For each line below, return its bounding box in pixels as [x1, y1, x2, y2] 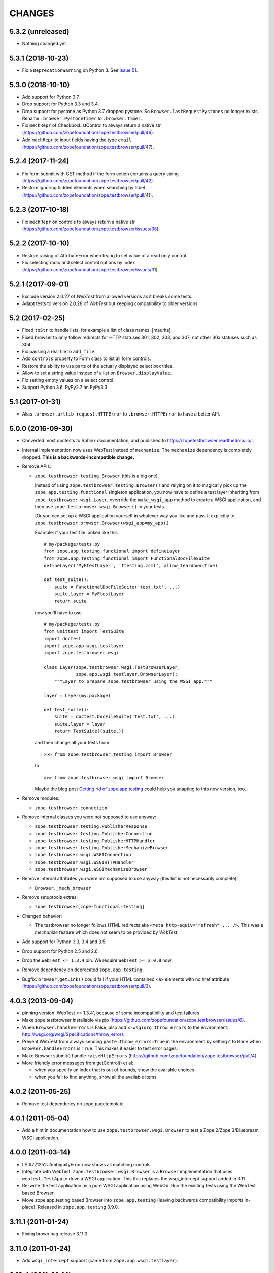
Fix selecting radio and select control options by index [22, 260, 135, 266]
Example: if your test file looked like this [35, 530, 118, 536]
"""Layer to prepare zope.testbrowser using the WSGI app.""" [54, 678, 213, 684]
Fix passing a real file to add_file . [22, 349, 96, 355]
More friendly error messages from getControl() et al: [22, 1060, 134, 1066]
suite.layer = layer [54, 721, 106, 727]
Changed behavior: [22, 913, 62, 919]
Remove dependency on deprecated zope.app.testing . [22, 966, 144, 973]
